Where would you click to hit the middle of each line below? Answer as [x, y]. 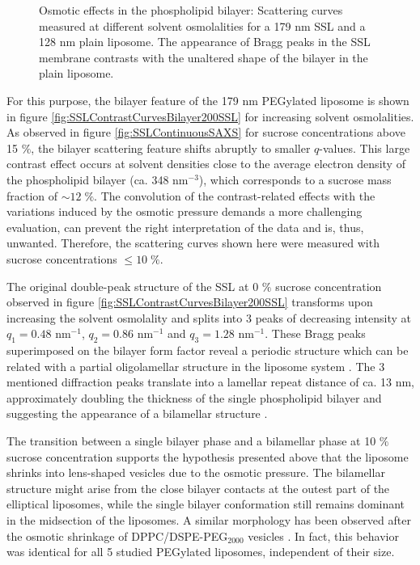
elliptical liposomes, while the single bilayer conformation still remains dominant [206, 504]
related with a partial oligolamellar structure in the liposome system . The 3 [196, 366]
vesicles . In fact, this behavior [323, 535]
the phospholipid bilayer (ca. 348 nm [98, 179]
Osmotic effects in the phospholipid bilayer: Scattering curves [191, 10]
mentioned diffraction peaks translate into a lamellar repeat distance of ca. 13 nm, [210, 382]
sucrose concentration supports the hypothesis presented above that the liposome [208, 456]
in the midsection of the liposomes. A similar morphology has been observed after [209, 520]
